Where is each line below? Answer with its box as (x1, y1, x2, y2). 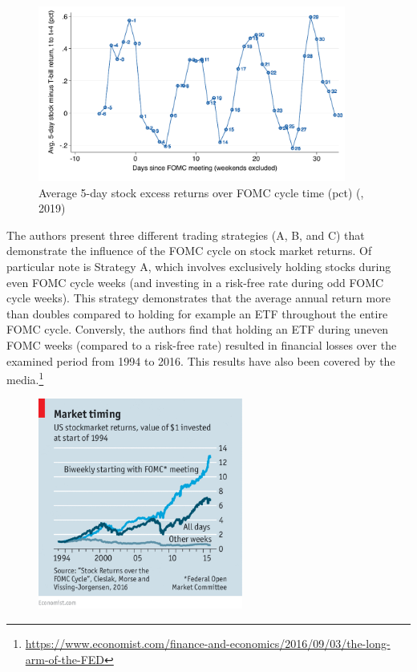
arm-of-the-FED (25, 650, 105, 667)
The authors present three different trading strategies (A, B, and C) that (6, 226, 365, 243)
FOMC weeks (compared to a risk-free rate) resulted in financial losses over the (6, 336, 397, 353)
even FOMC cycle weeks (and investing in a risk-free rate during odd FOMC (6, 273, 384, 290)
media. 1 (6, 369, 44, 387)
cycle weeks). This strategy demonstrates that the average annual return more (6, 289, 391, 306)
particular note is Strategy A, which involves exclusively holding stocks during (6, 257, 391, 274)
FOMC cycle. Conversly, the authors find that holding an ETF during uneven (6, 321, 389, 338)
